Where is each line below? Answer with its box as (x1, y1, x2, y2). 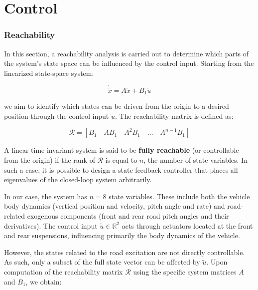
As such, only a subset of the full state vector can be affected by (4, 257, 200, 267)
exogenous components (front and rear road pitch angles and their (27, 211, 229, 221)
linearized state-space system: (4, 67, 94, 78)
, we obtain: (25, 276, 62, 287)
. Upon (206, 257, 228, 267)
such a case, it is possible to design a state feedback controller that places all (4, 164, 238, 175)
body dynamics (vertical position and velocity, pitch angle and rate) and (4, 201, 225, 211)
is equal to (105, 155, 137, 165)
